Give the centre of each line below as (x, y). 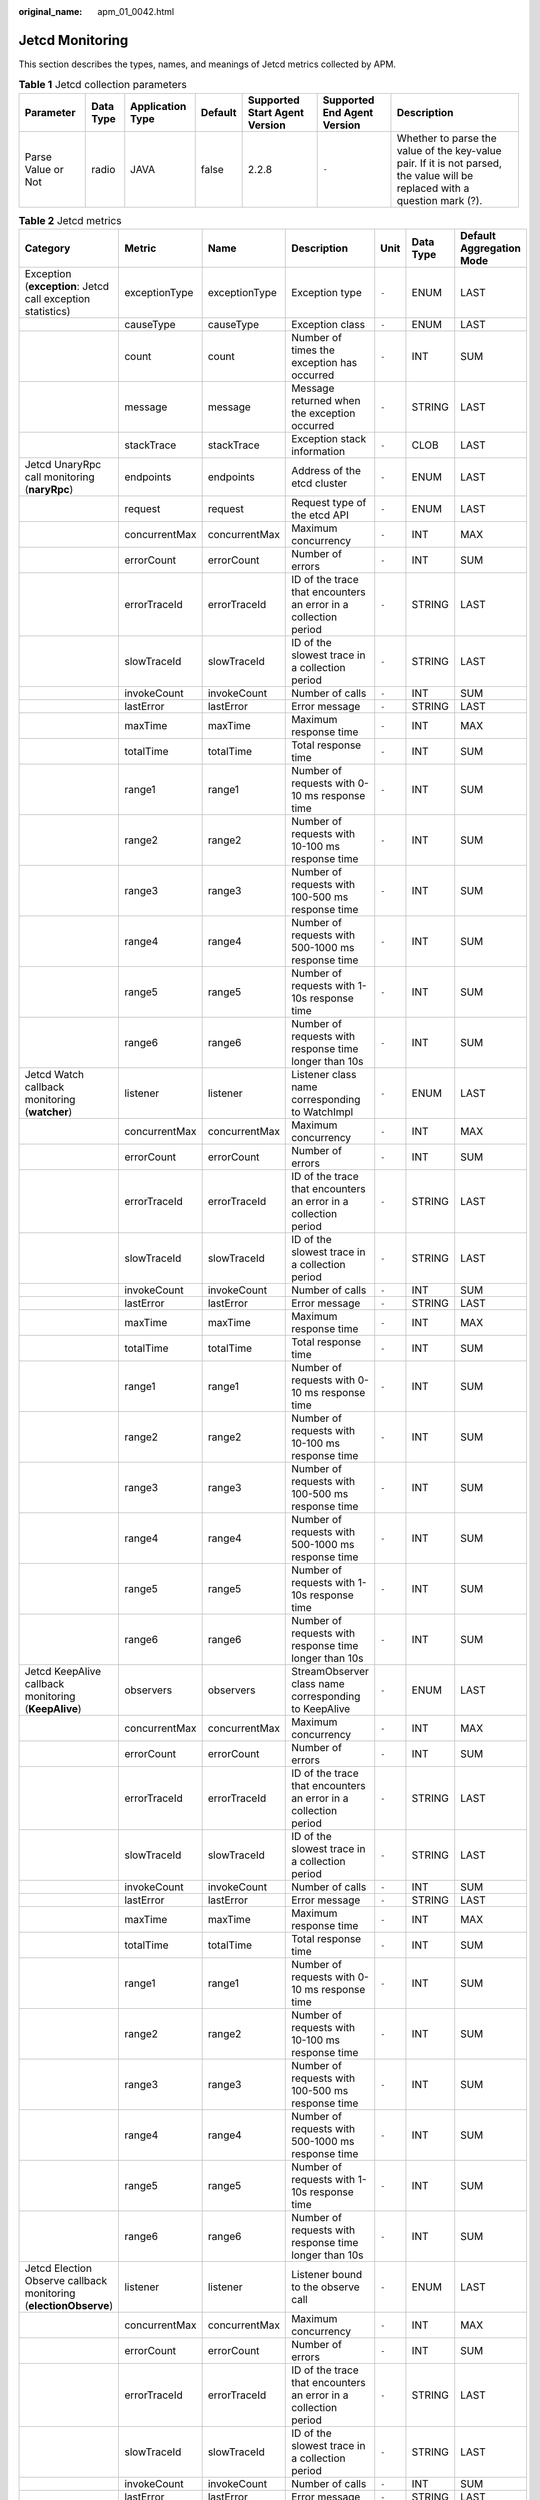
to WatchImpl (322, 1112)
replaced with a (433, 188)
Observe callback (66, 2281)
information (318, 452)
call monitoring (59, 477)
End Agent (348, 112)
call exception (57, 299)
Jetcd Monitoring (73, 40)
